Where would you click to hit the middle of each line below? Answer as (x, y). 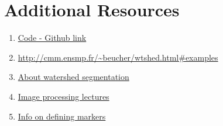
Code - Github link (52, 38)
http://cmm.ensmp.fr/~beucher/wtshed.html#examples (118, 57)
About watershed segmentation (73, 77)
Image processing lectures (64, 96)
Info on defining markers (62, 116)
